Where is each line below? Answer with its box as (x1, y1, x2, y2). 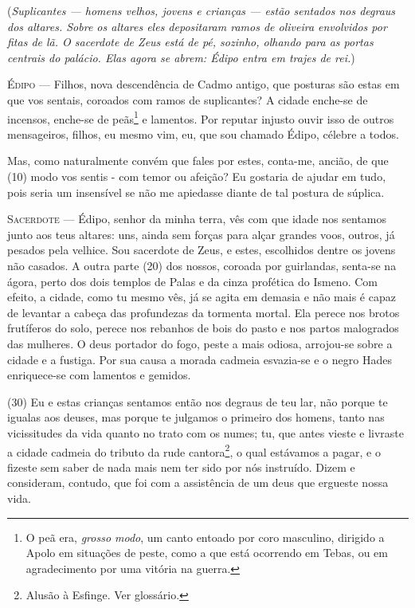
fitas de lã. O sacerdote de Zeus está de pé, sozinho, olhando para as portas (7, 33, 374, 50)
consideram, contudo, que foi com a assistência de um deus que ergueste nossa (7, 474, 389, 491)
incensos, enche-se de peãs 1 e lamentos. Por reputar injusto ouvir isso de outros (7, 108, 394, 127)
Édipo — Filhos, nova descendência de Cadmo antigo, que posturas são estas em (7, 76, 400, 92)
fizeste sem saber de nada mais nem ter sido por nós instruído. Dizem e (7, 458, 355, 475)
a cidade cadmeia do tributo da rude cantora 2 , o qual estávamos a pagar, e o (7, 441, 381, 460)
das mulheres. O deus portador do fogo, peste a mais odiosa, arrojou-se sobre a (7, 335, 393, 351)
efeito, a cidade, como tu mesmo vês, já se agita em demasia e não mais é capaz (7, 288, 396, 305)
